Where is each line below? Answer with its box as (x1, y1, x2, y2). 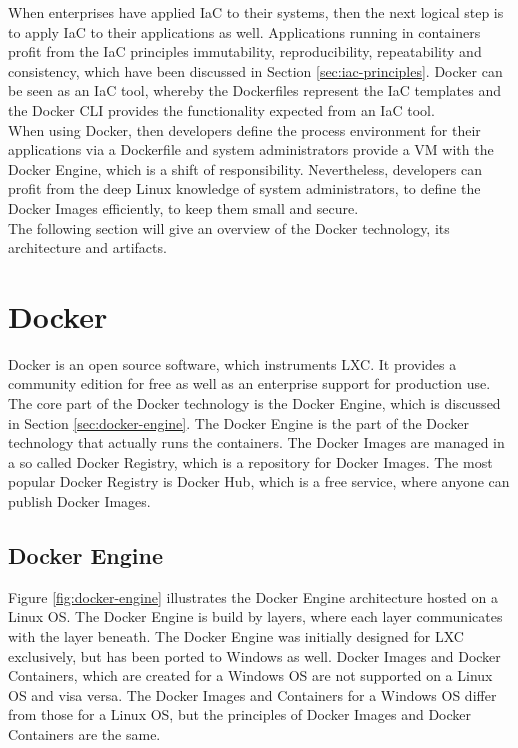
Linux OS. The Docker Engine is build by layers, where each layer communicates (8, 606, 503, 627)
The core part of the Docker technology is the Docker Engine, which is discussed (8, 393, 501, 414)
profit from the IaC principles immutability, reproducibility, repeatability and (8, 41, 482, 62)
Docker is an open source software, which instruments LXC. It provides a (8, 353, 457, 374)
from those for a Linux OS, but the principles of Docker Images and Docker (8, 704, 472, 725)
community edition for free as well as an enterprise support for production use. (8, 373, 491, 394)
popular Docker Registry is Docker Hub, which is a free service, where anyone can (8, 471, 510, 492)
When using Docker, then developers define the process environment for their (8, 119, 481, 140)
